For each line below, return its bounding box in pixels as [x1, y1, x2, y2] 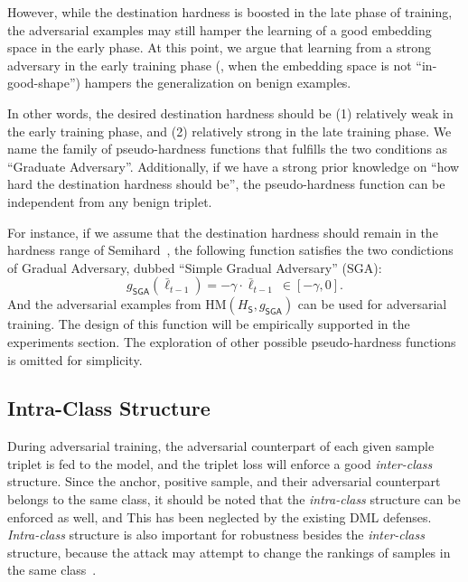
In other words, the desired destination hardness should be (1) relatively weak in [7, 103, 454, 122]
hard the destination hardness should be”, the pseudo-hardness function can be [7, 174, 445, 193]
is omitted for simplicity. [7, 350, 143, 369]
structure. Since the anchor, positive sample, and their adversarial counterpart [7, 472, 441, 491]
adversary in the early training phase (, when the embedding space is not [7, 55, 412, 74]
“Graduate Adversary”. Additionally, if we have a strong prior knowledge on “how [7, 156, 460, 175]
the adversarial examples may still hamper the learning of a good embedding [7, 20, 432, 39]
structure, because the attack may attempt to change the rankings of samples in [7, 542, 451, 561]
